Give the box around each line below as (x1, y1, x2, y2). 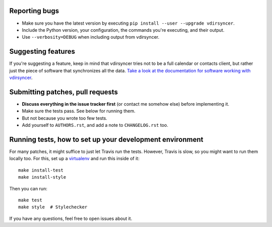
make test (18, 197, 42, 203)
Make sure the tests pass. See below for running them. (22, 108, 135, 114)
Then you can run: (9, 185, 47, 191)
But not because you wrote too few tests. (22, 115, 108, 121)
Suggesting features (9, 47, 76, 56)
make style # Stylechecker (18, 204, 88, 210)
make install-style (18, 174, 66, 180)
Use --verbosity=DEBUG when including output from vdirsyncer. (22, 34, 160, 40)
